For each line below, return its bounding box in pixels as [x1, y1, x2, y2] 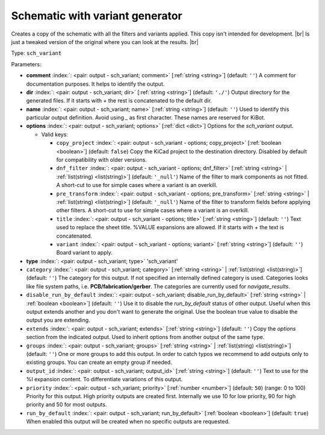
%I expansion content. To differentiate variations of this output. [26, 376, 183, 383]
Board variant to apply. [56, 249, 113, 256]
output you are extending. [26, 317, 90, 324]
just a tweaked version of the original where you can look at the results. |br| [11, 38, 199, 45]
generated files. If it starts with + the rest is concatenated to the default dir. [26, 97, 212, 104]
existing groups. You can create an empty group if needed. [26, 359, 173, 366]
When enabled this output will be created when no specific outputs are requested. [26, 418, 230, 425]
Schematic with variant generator [11, 9, 183, 22]
